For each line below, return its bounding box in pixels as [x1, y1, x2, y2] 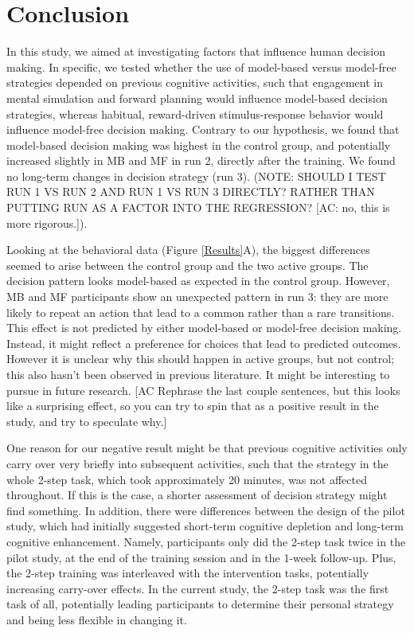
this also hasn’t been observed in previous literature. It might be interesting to [6, 366, 390, 382]
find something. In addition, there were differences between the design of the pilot [6, 502, 405, 518]
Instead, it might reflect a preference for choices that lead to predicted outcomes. [6, 334, 401, 351]
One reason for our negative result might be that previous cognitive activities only [6, 440, 408, 456]
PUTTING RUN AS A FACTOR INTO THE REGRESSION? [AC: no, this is [6, 199, 390, 216]
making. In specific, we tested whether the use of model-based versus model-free [6, 58, 396, 75]
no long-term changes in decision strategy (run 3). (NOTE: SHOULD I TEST [6, 167, 386, 184]
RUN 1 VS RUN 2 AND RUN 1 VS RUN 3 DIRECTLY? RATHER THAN [6, 183, 375, 200]
